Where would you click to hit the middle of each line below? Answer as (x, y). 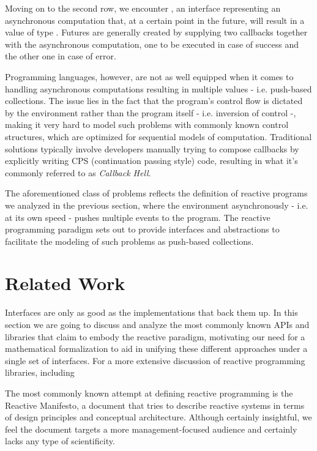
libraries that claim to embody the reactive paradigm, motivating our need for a (155, 336)
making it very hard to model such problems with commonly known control (147, 125)
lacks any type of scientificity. (60, 441)
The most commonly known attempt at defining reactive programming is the (149, 393)
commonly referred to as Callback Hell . (78, 172)
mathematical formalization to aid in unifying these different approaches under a (156, 348)
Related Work (65, 283)
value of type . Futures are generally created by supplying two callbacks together (156, 32)
